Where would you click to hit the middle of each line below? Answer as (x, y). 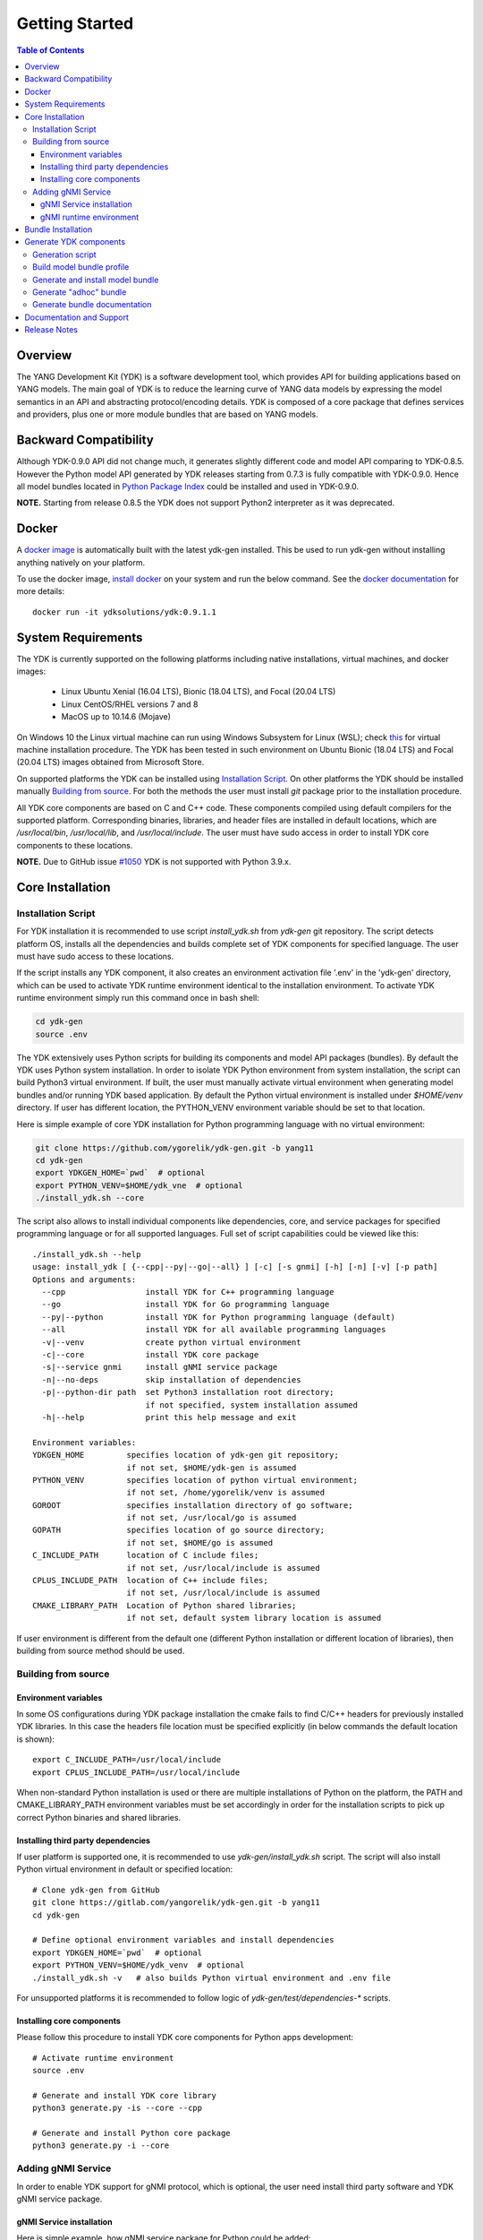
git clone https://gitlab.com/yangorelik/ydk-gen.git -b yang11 (177, 1903)
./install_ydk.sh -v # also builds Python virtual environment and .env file (212, 1977)
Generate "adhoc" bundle (80, 292)
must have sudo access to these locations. (95, 956)
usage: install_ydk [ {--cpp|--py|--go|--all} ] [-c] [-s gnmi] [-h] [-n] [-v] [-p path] (235, 1267)
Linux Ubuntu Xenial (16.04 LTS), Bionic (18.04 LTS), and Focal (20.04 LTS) (199, 692)
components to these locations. (75, 845)
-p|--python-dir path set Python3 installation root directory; (188, 1392)
